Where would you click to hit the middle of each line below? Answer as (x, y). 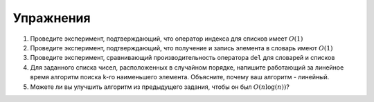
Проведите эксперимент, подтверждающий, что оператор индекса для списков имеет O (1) (167, 39)
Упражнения (52, 18)
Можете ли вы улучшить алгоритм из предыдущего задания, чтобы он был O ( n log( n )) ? (160, 87)
